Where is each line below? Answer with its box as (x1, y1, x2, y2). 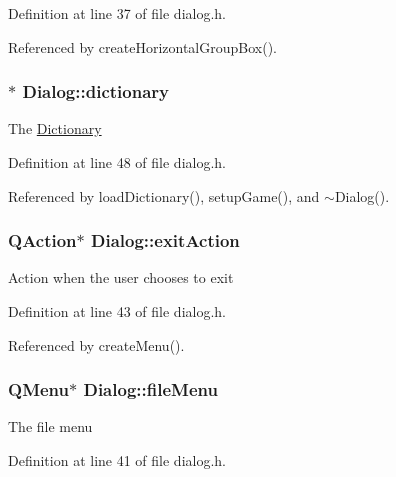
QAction (8, 228, 77, 253)
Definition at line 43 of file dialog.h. (8, 301, 227, 321)
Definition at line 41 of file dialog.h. (8, 450, 227, 470)
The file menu (8, 416, 93, 437)
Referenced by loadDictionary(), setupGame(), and (8, 185, 320, 206)
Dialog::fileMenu (83, 377, 218, 402)
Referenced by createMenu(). (8, 334, 185, 355)
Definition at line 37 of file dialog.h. (8, 3, 227, 23)
